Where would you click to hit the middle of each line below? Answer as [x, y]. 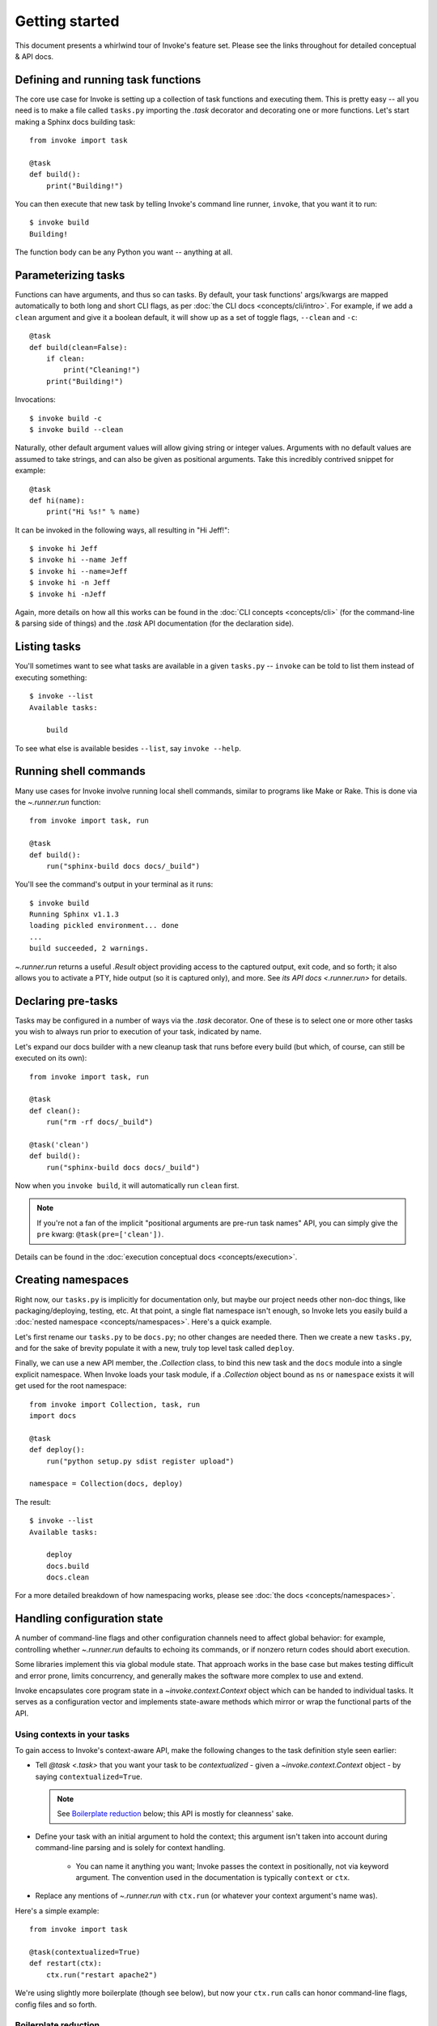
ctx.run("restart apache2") [102, 1975]
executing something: [51, 677]
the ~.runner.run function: [58, 801]
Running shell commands [80, 771]
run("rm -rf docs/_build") [100, 1122]
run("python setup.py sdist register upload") [140, 1461]
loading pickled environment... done [104, 925]
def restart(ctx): [66, 1964]
